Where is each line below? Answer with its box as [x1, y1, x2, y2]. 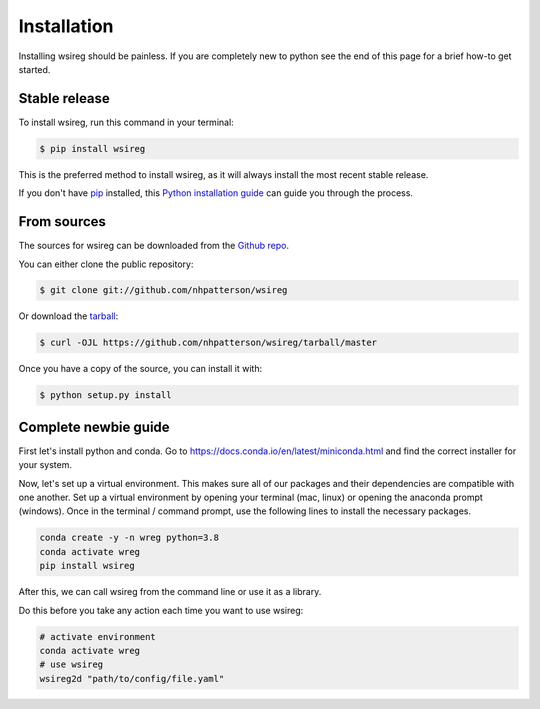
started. [18, 63, 51, 75]
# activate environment [39, 631, 157, 642]
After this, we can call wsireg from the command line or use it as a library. [18, 586, 322, 598]
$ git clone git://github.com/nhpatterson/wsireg [39, 285, 288, 296]
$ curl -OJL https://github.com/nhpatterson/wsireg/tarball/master [39, 337, 378, 349]
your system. [18, 459, 73, 471]
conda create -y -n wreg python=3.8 [39, 532, 220, 544]
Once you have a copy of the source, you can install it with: [18, 363, 263, 375]
